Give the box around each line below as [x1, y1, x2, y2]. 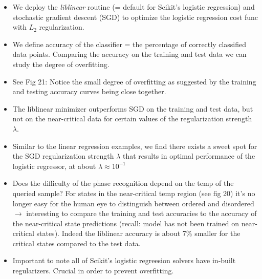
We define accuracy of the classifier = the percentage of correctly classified [12, 38, 247, 49]
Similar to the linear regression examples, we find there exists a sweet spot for [12, 140, 257, 151]
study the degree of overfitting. [12, 58, 110, 69]
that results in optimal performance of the [122, 151, 255, 161]
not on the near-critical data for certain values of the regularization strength [12, 113, 252, 124]
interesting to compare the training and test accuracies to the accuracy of [26, 208, 257, 219]
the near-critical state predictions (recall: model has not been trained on [12, 218, 239, 228]
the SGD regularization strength [12, 151, 114, 161]
